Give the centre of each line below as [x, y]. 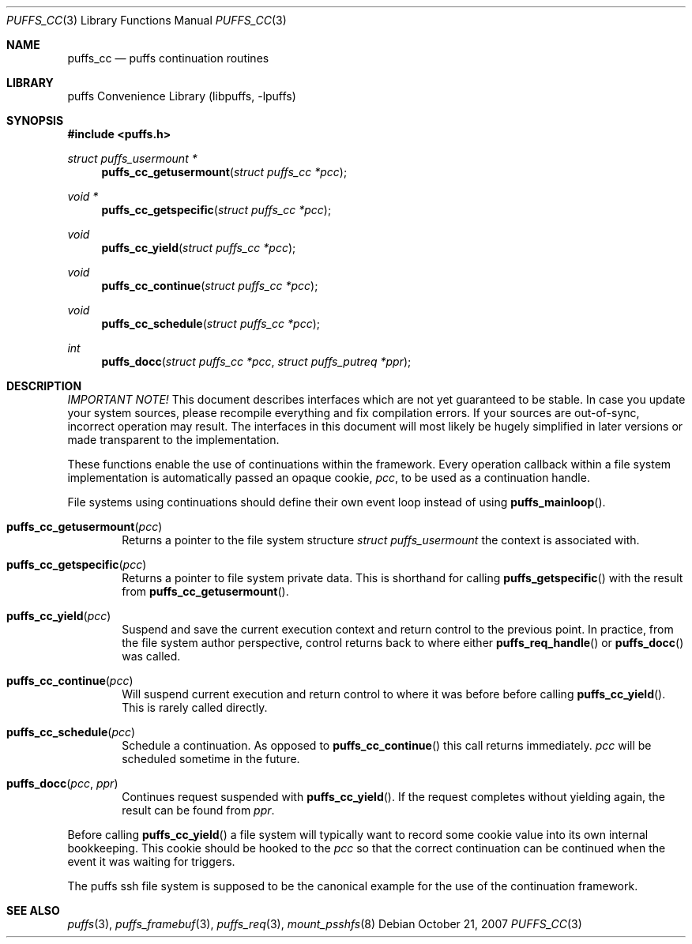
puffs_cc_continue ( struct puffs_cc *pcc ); [210, 286]
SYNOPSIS [35, 120]
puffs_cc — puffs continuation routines [168, 58]
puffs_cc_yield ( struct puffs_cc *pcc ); [199, 248]
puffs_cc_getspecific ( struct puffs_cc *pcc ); [216, 210]
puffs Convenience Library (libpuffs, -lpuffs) [182, 96]
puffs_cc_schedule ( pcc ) [71, 732]
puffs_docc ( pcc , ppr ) [62, 783]
